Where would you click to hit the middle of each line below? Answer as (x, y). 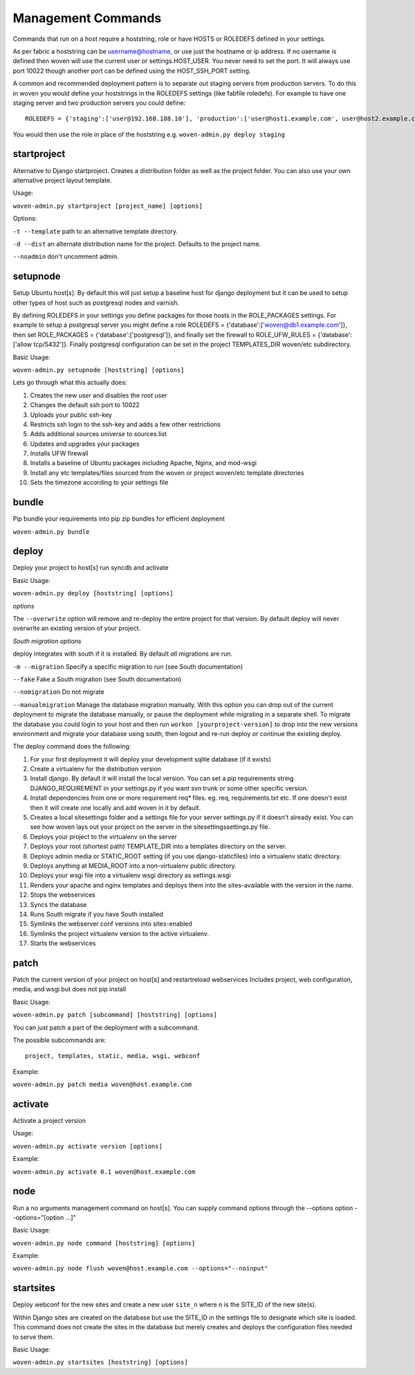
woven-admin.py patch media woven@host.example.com (102, 1085)
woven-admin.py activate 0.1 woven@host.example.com (104, 1171)
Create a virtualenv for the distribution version (96, 769)
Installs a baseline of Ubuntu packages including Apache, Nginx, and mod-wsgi (144, 463)
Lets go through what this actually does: (70, 383)
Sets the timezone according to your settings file (99, 483)
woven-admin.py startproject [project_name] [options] (108, 206)
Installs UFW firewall (59, 453)
